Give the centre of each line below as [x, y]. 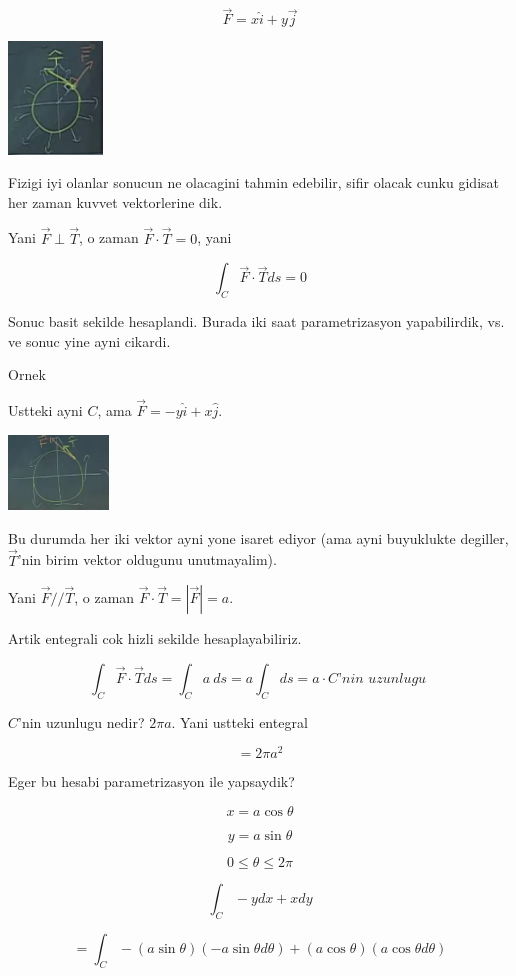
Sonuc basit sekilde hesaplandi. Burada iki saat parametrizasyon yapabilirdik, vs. [256, 320]
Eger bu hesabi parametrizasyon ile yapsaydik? [151, 781]
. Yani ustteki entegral [239, 721]
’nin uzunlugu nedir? [81, 721]
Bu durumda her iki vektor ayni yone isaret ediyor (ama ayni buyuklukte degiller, [258, 537]
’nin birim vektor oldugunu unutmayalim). [147, 559]
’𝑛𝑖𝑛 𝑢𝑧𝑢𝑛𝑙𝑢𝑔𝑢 [382, 678]
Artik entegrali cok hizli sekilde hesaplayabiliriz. [155, 638]
